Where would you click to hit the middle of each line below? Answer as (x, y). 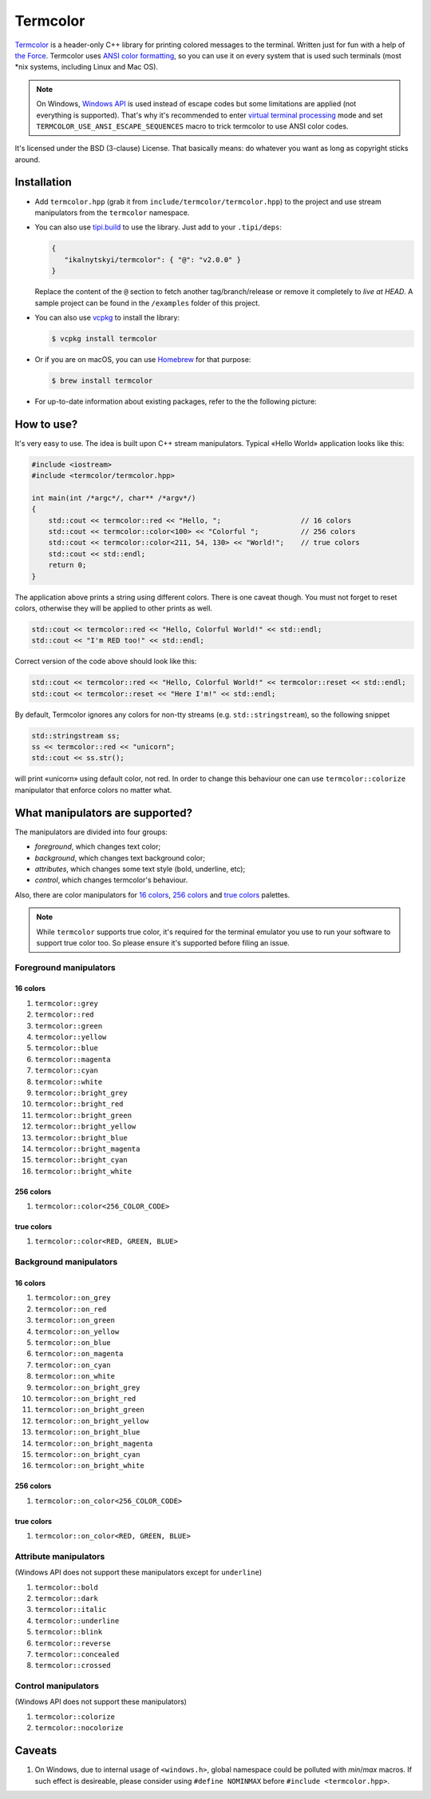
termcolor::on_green (75, 1320)
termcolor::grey (67, 1003)
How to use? (46, 424)
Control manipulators (57, 1686)
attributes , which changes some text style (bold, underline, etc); (140, 869)
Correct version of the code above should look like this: (106, 661)
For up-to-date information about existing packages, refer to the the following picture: (176, 401)
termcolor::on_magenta (79, 1354)
